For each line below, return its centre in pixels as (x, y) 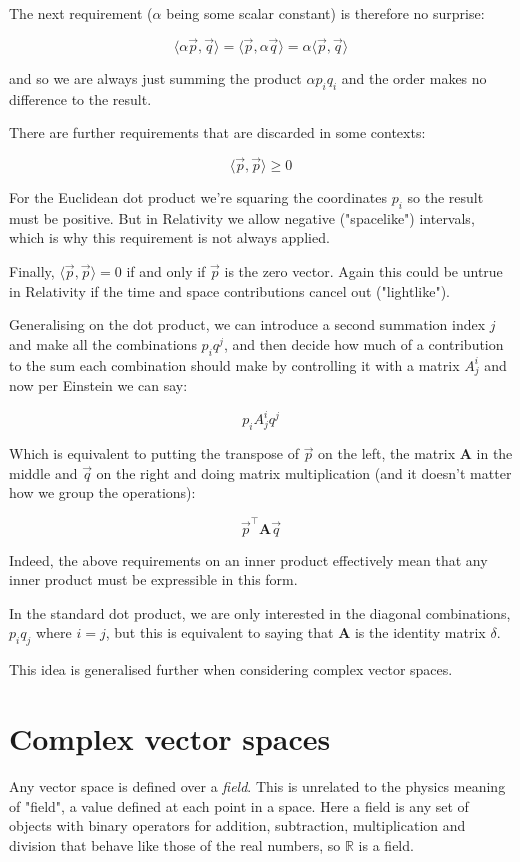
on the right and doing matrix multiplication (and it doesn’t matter (304, 472)
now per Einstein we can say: (98, 385)
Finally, (32, 271)
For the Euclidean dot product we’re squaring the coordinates (198, 197)
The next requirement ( (81, 13)
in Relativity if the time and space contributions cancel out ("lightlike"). (229, 290)
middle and (43, 472)
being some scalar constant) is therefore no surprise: (325, 13)
